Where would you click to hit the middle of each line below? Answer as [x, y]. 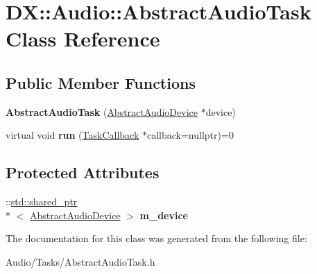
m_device [164, 215]
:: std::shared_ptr [42, 202]
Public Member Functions [101, 82]
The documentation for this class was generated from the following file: [156, 238]
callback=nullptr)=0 [190, 135]
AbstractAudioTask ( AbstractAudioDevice [102, 111]
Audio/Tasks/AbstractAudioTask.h [80, 261]
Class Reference [83, 38]
